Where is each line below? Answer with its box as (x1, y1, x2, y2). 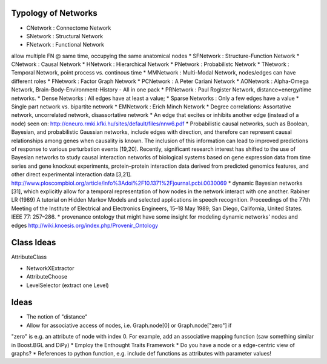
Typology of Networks (11, 8, 98, 18)
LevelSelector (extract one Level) (26, 282, 109, 289)
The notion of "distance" (26, 313, 88, 320)
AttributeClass (11, 253, 47, 260)
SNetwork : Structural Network (26, 32, 103, 39)
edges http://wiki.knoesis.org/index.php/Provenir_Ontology (11, 222, 159, 229)
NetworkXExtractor (26, 264, 74, 272)
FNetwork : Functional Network (26, 41, 104, 48)
